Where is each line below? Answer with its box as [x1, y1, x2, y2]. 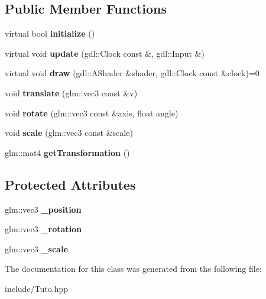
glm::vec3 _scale [5, 242, 68, 255]
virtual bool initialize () [5, 27, 95, 40]
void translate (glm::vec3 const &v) [5, 86, 138, 99]
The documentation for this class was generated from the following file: [5, 262, 262, 275]
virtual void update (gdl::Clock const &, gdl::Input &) [5, 47, 205, 59]
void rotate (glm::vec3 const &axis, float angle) [5, 106, 179, 119]
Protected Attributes [5, 175, 136, 193]
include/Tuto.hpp [5, 282, 68, 294]
